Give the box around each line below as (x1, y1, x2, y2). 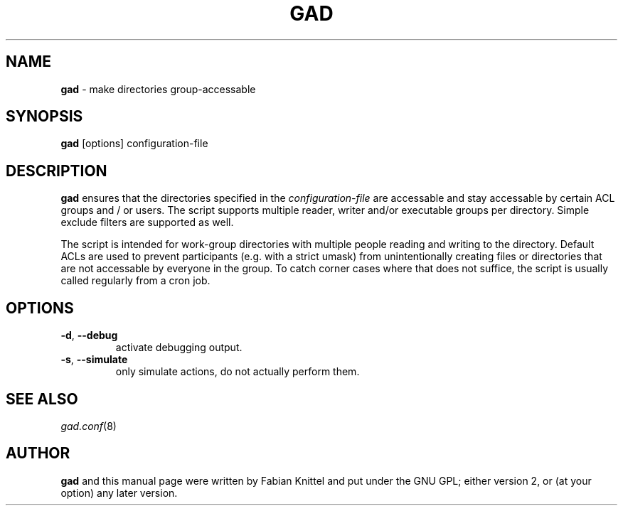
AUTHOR (6, 444, 70, 463)
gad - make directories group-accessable (60, 82, 256, 95)
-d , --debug (60, 329, 118, 342)
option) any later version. (60, 486, 178, 499)
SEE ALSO (6, 389, 78, 408)
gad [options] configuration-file (60, 137, 208, 150)
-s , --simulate (60, 353, 128, 366)
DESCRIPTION (6, 161, 107, 180)
